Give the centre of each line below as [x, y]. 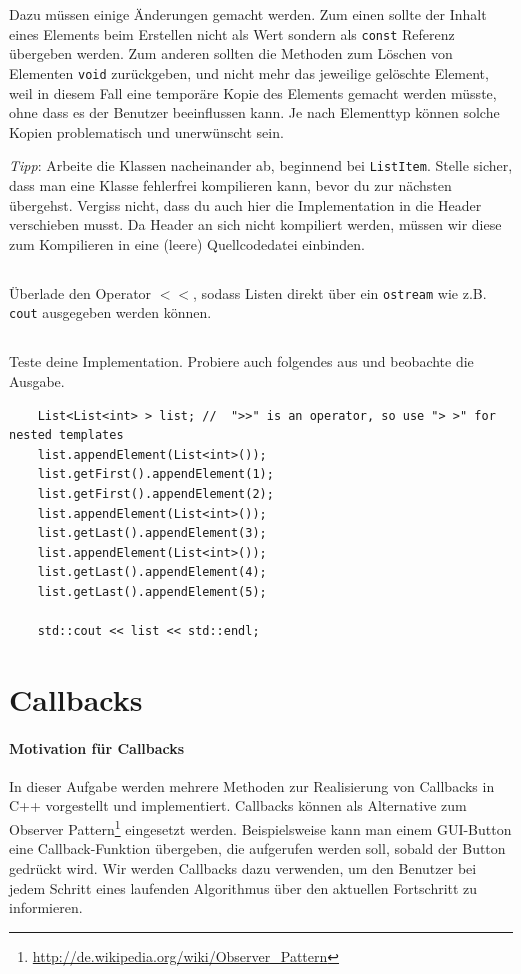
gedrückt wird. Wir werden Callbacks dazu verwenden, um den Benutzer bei [243, 867]
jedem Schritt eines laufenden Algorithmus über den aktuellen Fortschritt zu [243, 887]
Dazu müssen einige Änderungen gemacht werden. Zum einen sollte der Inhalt [248, 14]
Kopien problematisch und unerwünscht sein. [146, 131]
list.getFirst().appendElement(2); [155, 493]
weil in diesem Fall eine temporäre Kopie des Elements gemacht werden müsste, [253, 92]
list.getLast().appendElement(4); [152, 572]
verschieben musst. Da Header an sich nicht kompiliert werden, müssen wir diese [255, 224]
